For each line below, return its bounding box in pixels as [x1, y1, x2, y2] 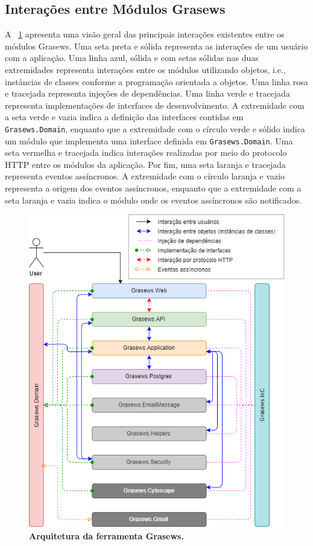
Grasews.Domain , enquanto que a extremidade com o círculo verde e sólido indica [5, 122, 305, 135]
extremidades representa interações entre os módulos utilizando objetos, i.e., [5, 63, 286, 75]
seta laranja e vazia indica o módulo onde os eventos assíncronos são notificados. [5, 193, 302, 206]
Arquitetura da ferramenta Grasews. [29, 529, 184, 542]
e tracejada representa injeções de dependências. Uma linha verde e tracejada [5, 87, 290, 100]
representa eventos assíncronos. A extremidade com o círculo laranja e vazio [5, 170, 285, 182]
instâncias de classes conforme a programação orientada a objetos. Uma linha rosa [5, 75, 308, 88]
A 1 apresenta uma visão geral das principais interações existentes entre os [5, 28, 285, 40]
